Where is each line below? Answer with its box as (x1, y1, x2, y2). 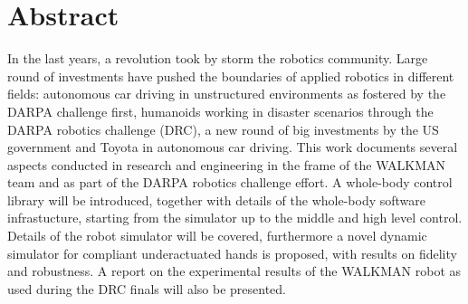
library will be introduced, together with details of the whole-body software (7, 190, 425, 209)
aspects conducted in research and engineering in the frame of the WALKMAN (7, 155, 445, 174)
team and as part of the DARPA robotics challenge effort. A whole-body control (7, 173, 453, 192)
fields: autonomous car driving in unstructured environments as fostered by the (7, 84, 446, 103)
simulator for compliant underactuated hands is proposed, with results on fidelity (7, 243, 457, 262)
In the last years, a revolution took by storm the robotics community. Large (7, 49, 428, 68)
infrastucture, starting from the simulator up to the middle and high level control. (7, 208, 463, 227)
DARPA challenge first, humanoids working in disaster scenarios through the (7, 101, 434, 120)
